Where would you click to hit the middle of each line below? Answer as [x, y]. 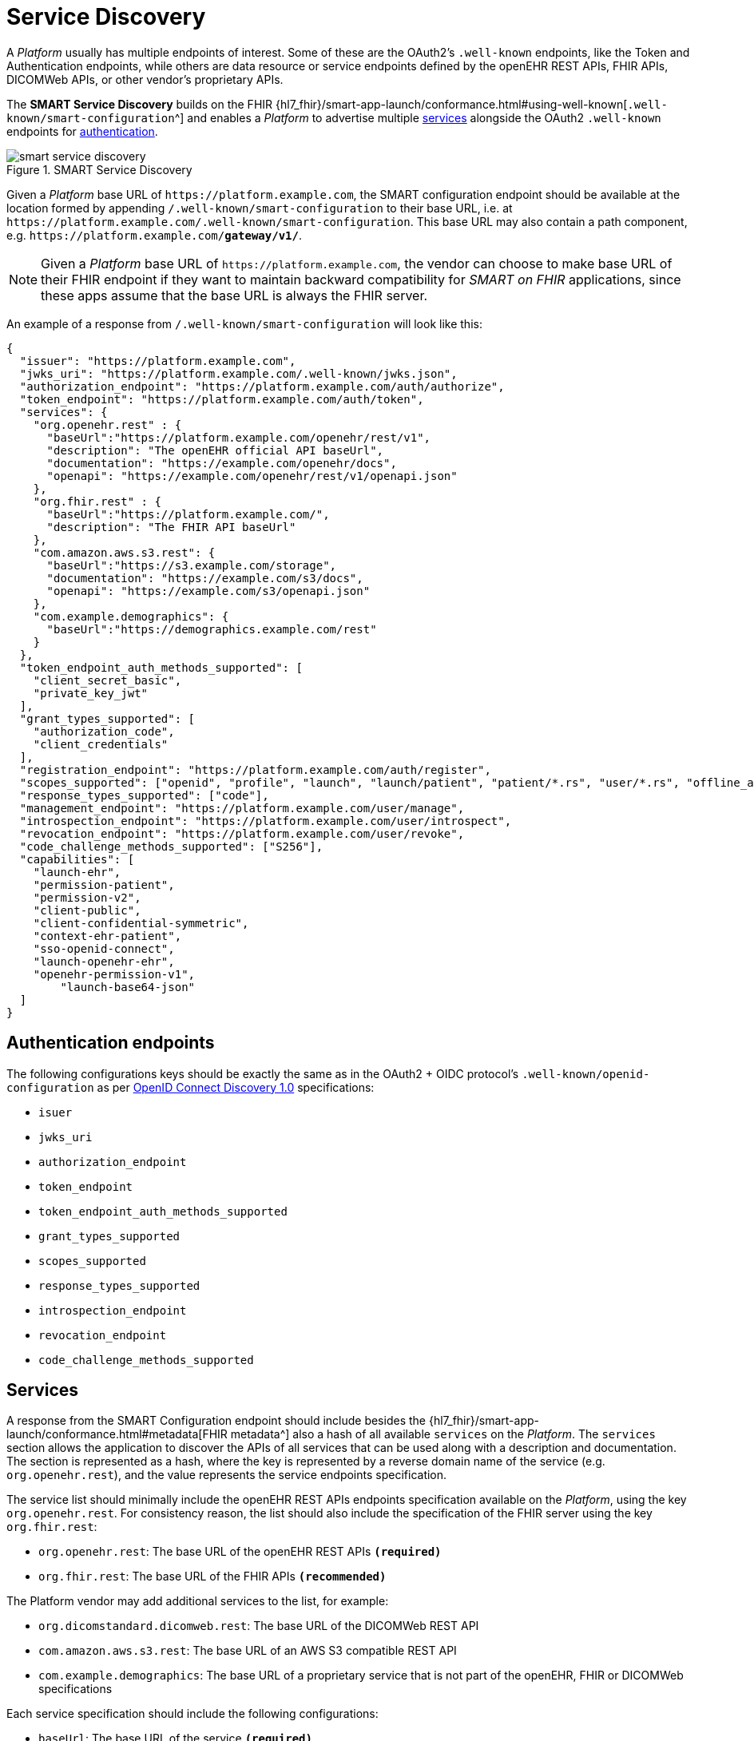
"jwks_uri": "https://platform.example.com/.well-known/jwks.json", [238, 373]
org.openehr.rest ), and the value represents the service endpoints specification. [227, 1475]
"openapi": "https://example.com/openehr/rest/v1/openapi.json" [252, 476]
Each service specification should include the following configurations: [192, 1714]
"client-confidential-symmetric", [141, 923]
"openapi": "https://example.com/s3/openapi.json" [208, 591]
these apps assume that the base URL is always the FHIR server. [234, 295]
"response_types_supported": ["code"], [144, 795]
